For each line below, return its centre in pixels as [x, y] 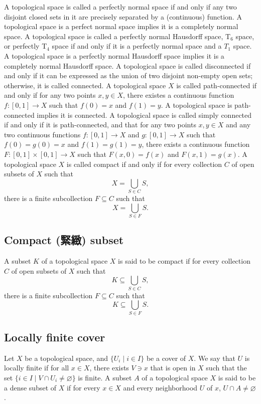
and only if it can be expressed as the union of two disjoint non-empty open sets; [128, 75]
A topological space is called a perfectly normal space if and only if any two [120, 7]
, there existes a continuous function [179, 95]
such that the [226, 368]
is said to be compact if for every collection [184, 261]
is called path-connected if [217, 85]
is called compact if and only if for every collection [144, 164]
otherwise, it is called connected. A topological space [85, 85]
